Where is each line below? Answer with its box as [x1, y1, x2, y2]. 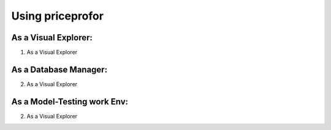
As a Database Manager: [11, 64, 107, 74]
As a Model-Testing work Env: [11, 96, 129, 107]
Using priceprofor [11, 9, 104, 23]
